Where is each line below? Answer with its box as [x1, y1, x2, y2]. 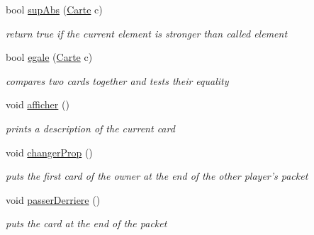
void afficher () [6, 97, 69, 112]
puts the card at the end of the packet [6, 216, 167, 231]
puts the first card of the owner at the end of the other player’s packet [6, 168, 308, 183]
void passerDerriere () [6, 192, 101, 207]
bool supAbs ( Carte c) [6, 2, 103, 16]
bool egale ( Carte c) [6, 50, 93, 64]
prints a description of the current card [6, 120, 175, 135]
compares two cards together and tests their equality [6, 73, 229, 88]
